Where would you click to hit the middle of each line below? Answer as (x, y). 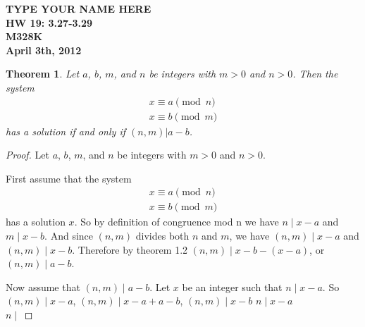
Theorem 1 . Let (43, 74)
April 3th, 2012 (44, 50)
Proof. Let (27, 155)
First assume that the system (69, 178)
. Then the (315, 74)
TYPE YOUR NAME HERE (79, 8)
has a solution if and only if (66, 131)
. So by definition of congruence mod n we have (177, 222)
